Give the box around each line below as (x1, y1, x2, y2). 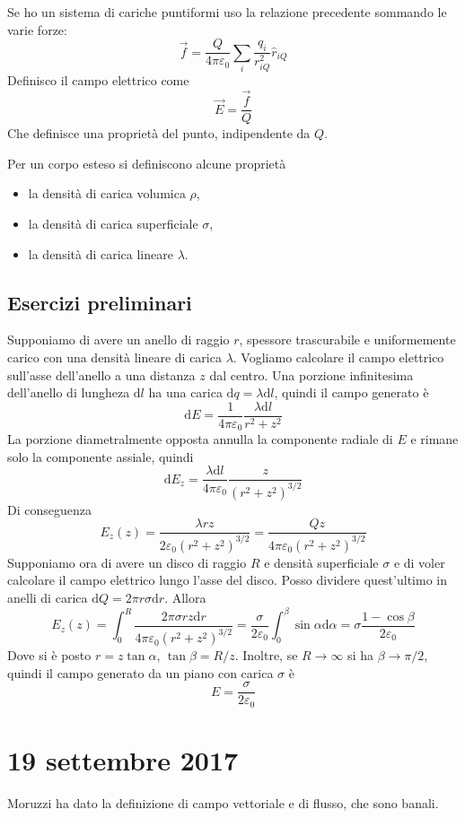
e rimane (410, 430, 459, 448)
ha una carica (148, 383, 223, 402)
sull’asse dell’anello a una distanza (7, 365, 196, 384)
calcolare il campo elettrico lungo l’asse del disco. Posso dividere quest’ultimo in (7, 570, 447, 589)
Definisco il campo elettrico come (7, 71, 189, 90)
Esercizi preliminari (7, 288, 192, 316)
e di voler (393, 553, 445, 571)
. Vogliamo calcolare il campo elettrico (232, 347, 444, 366)
